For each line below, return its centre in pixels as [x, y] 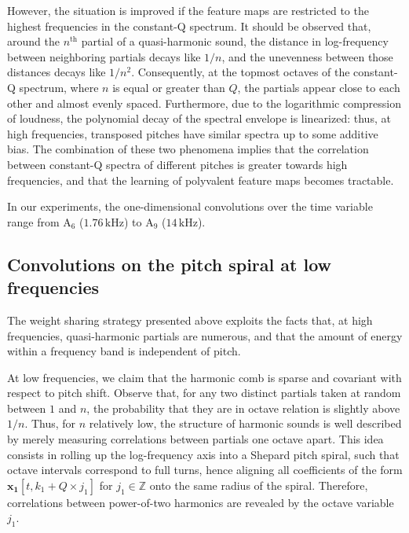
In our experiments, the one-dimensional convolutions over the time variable [190, 206]
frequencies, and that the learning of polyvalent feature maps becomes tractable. [201, 180]
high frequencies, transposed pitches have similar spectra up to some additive [193, 133]
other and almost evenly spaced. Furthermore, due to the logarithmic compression [204, 103]
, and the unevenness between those [307, 56]
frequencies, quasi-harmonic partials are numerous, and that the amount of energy [205, 335]
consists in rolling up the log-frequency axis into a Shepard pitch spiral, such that [203, 454]
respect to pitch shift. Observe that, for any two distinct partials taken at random [204, 393]
